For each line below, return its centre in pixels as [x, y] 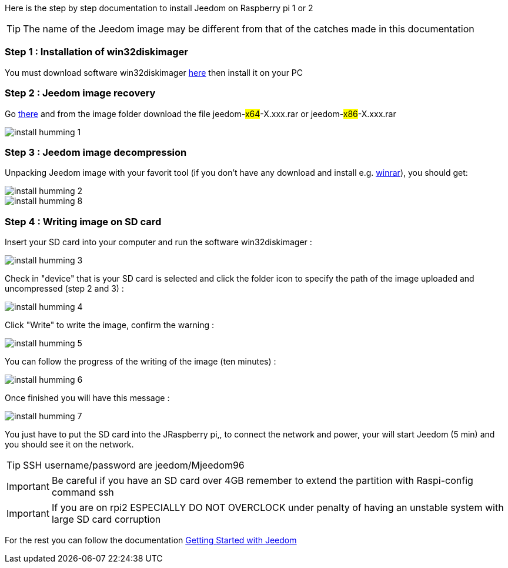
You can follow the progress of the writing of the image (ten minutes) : [141, 361]
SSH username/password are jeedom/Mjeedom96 [134, 465]
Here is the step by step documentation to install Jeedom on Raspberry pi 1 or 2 [159, 8]
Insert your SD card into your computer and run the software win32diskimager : [158, 242]
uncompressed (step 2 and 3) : [64, 288]
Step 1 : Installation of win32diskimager [96, 52]
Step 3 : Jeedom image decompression [96, 152]
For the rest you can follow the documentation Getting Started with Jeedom [151, 540]
